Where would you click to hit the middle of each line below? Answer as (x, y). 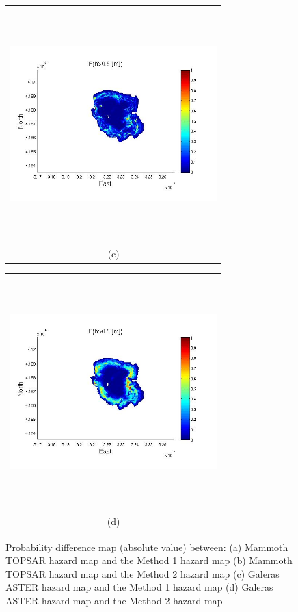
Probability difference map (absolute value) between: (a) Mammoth (147, 547)
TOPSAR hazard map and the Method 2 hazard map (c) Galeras (143, 573)
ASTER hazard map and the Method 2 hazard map (114, 601)
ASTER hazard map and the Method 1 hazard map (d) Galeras (139, 587)
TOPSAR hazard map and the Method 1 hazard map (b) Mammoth (149, 560)
